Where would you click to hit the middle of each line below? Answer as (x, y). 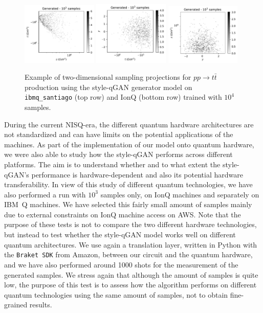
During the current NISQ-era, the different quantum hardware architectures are (129, 124)
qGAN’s (17, 174)
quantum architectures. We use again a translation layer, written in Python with (131, 244)
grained (16, 305)
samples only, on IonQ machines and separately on (180, 194)
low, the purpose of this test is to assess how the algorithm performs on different (130, 285)
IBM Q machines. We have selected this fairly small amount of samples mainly (128, 204)
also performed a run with (45, 194)
